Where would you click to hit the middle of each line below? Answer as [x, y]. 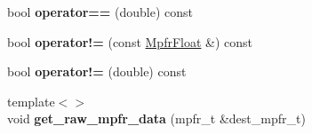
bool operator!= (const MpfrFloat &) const [130, 41]
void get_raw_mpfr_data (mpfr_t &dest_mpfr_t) [156, 118]
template [31, 101]
